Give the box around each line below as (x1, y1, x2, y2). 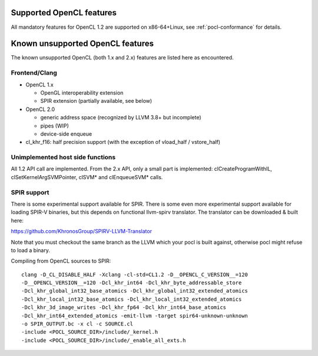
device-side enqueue (40, 130, 92, 137)
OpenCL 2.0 (25, 106, 55, 113)
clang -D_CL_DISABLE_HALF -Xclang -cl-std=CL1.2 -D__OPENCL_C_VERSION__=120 (21, 271, 249, 278)
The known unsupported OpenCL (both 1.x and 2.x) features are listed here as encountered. (11, 54, 234, 61)
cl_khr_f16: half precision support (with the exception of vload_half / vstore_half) (25, 139, 221, 146)
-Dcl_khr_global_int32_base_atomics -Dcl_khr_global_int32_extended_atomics (21, 288, 249, 294)
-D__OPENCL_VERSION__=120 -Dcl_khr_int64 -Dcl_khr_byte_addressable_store (21, 280, 242, 286)
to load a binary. (11, 247, 50, 254)
